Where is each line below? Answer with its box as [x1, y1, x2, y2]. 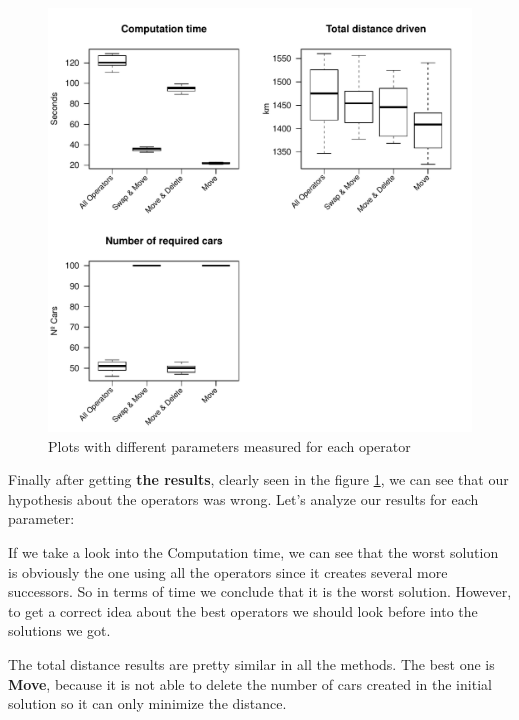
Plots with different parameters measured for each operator [48, 435, 411, 456]
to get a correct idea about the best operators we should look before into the [8, 600, 478, 621]
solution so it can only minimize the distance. [8, 693, 287, 714]
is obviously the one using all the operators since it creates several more [8, 561, 448, 582]
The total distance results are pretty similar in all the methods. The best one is [8, 653, 495, 674]
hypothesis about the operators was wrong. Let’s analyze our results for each [8, 488, 479, 509]
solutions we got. [8, 620, 111, 641]
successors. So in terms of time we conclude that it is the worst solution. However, [8, 581, 512, 602]
